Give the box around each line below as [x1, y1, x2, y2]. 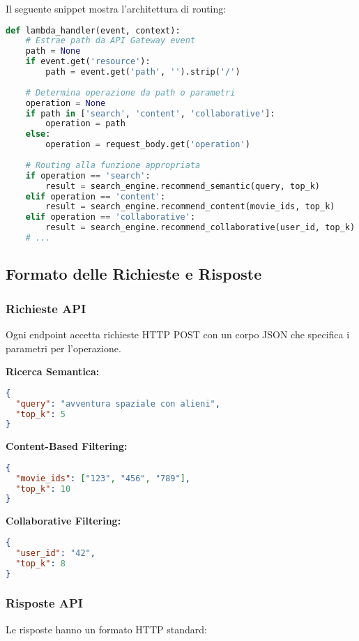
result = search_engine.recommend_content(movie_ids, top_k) [45, 202, 335, 212]
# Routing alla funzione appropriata [25, 160, 201, 170]
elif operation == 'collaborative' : [25, 212, 196, 223]
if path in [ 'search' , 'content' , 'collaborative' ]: [25, 108, 275, 119]
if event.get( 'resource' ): [25, 56, 151, 67]
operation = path [45, 119, 125, 129]
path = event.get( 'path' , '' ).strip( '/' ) [45, 67, 240, 77]
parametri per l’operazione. [6, 340, 121, 355]
